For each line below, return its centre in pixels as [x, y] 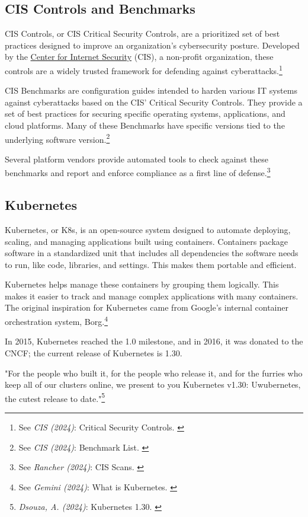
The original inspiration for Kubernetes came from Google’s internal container [147, 307]
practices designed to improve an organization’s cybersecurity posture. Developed [152, 45]
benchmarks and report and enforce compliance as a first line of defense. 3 [138, 172]
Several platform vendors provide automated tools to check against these [137, 159]
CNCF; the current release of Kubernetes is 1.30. [94, 352]
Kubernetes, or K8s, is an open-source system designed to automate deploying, [148, 229]
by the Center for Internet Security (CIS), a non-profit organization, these [139, 57]
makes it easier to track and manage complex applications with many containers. [152, 296]
